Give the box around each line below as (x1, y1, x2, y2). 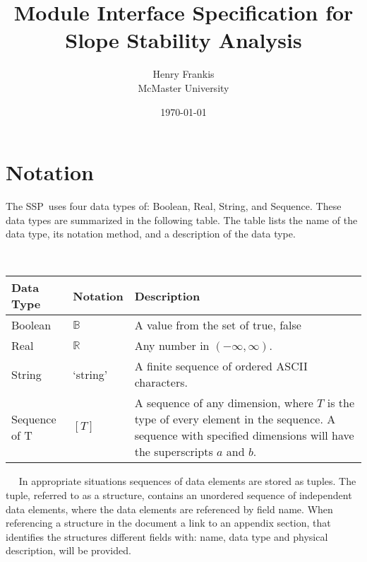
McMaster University (138, 80, 229, 95)
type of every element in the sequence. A (134, 411, 336, 428)
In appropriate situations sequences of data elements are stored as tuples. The (18, 474, 356, 488)
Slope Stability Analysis (65, 25, 302, 54)
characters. (134, 374, 188, 391)
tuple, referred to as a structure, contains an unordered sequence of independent (6, 488, 352, 502)
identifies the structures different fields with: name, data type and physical (6, 529, 328, 544)
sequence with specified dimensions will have (134, 427, 354, 444)
